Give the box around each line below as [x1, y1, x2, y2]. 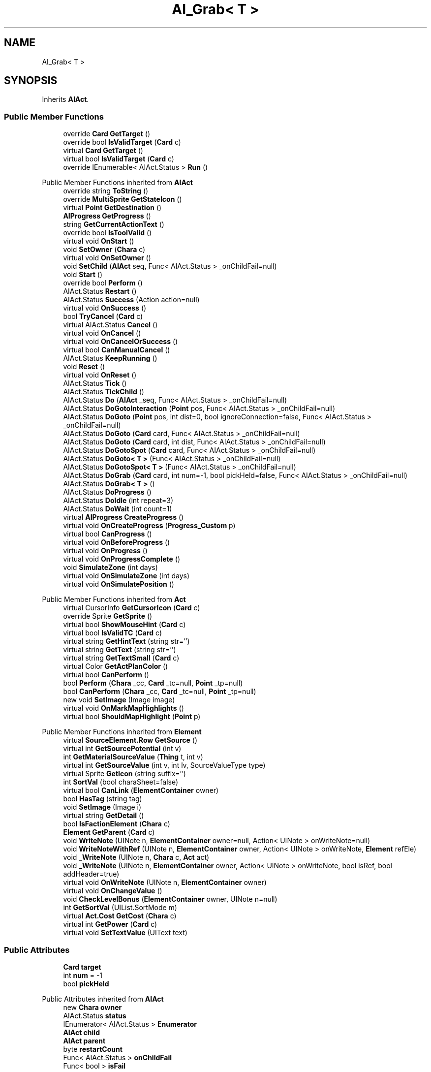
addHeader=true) [63, 870, 120, 879]
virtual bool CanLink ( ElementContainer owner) [63, 786, 219, 795]
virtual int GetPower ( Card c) [63, 920, 157, 929]
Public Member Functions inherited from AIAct [42, 178, 193, 187]
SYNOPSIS [4, 74, 58, 87]
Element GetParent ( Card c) [63, 828, 155, 837]
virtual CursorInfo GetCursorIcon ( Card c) [63, 603, 200, 612]
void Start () [63, 270, 103, 279]
